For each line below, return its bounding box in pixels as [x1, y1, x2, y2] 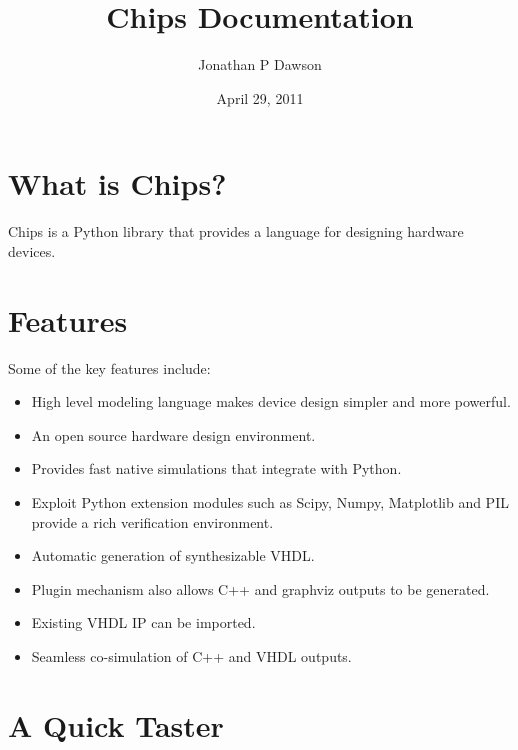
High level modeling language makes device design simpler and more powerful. [31, 391, 511, 412]
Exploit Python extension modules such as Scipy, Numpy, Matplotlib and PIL [31, 491, 509, 512]
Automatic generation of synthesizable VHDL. [31, 545, 315, 566]
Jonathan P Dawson [198, 54, 322, 75]
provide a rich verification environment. [31, 511, 274, 532]
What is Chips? [8, 163, 227, 204]
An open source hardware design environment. [31, 424, 316, 445]
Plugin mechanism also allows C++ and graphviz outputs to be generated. [31, 578, 490, 599]
